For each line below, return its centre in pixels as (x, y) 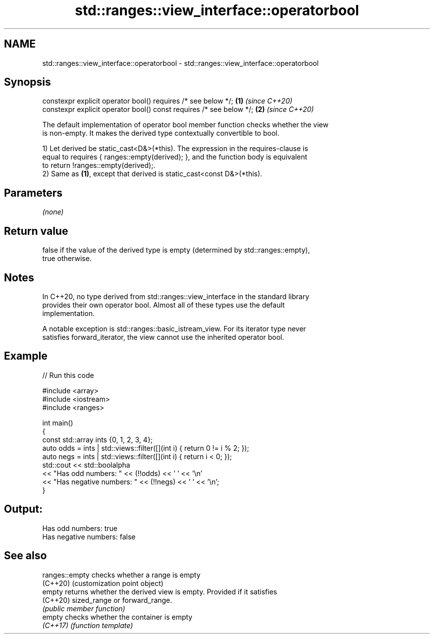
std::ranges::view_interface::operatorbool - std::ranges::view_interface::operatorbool (181, 63)
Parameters (33, 193)
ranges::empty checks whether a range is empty (121, 575)
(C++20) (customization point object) (103, 583)
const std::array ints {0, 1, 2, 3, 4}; (98, 439)
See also (26, 556)
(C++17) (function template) (88, 625)
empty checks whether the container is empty (117, 617)
